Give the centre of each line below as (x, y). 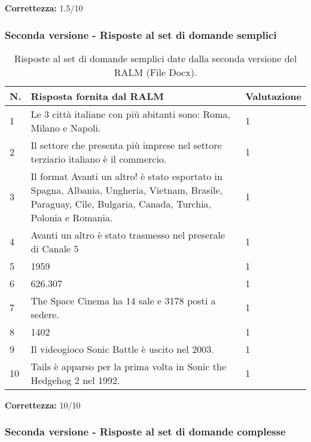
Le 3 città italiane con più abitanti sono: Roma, (130, 114)
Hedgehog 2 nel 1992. (75, 380)
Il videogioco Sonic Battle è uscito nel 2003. (122, 349)
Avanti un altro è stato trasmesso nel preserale (128, 234)
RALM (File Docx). (155, 72)
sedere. (45, 314)
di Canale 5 (55, 248)
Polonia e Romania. (72, 217)
